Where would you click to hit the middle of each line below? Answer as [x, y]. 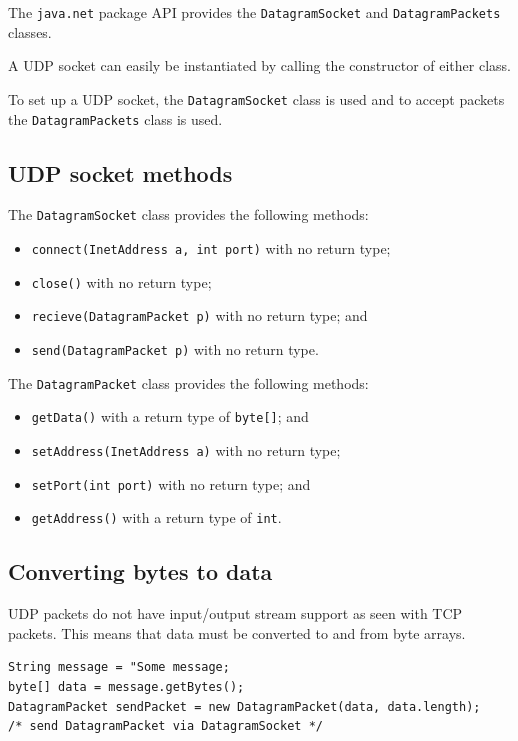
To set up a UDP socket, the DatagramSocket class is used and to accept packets [256, 98]
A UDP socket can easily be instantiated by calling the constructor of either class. [259, 65]
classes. [30, 31]
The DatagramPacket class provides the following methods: [188, 382]
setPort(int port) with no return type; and [171, 483]
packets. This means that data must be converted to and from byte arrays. [237, 632]
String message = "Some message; [119, 667]
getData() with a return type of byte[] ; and [170, 416]
